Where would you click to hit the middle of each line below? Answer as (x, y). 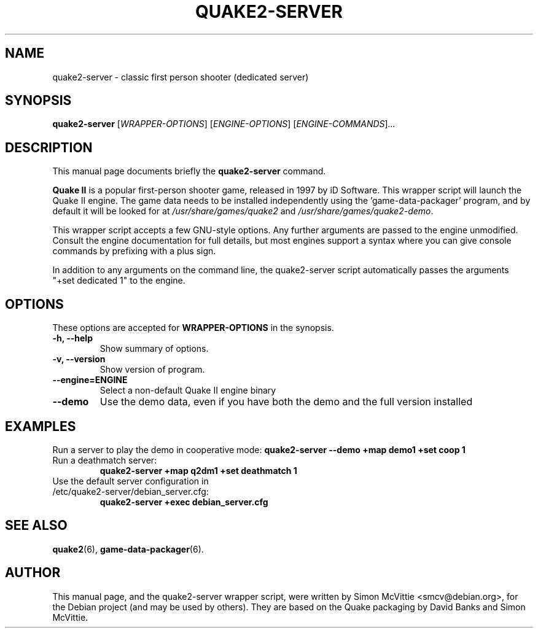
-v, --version (79, 359)
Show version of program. (152, 370)
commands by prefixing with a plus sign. (134, 251)
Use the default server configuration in (131, 481)
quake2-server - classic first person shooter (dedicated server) (181, 77)
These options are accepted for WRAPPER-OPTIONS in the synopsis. (193, 328)
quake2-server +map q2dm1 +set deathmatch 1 (198, 470)
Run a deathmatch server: (105, 460)
